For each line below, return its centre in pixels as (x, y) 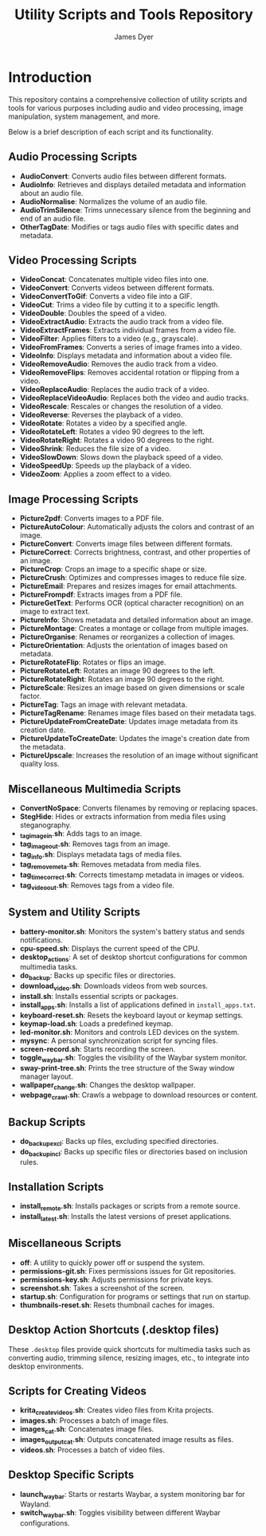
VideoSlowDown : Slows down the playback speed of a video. (121, 457)
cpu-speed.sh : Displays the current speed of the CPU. (110, 948)
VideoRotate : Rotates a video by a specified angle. (103, 423)
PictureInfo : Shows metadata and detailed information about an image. (136, 620)
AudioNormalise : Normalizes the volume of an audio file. (113, 202)
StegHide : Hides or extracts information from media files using (123, 816)
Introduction (50, 77)
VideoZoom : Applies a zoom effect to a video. (96, 474)
